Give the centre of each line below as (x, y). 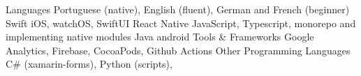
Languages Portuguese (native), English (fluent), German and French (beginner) (178, 9)
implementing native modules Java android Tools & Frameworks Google (160, 37)
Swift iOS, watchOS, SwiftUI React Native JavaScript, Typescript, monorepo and (181, 23)
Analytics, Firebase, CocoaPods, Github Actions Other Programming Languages (178, 50)
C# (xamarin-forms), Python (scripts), (89, 64)
